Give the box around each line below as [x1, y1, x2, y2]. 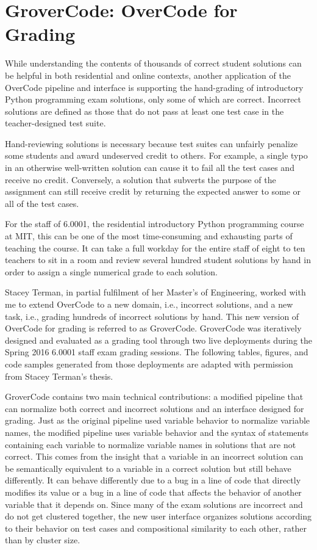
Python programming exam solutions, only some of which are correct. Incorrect [5, 93, 302, 106]
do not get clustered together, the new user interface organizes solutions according [5, 510, 312, 523]
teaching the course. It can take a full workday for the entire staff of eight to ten [5, 241, 305, 254]
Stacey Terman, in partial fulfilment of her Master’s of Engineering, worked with [5, 286, 306, 299]
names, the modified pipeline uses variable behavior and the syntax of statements [5, 425, 308, 438]
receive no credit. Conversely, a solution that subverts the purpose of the [5, 173, 276, 186]
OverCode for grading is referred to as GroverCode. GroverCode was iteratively [5, 322, 302, 335]
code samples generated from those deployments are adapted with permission [5, 357, 293, 370]
